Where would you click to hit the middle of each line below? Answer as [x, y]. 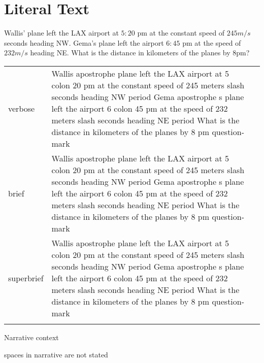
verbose [22, 108]
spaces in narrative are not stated [56, 354]
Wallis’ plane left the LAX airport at [61, 33]
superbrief [26, 278]
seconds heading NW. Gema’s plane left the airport [84, 42]
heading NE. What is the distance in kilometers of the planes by [130, 53]
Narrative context [31, 337]
